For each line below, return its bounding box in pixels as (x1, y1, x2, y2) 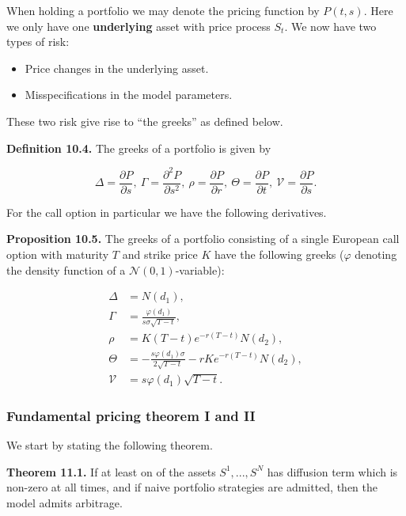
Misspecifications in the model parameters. (25, 86, 233, 103)
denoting (355, 245, 397, 262)
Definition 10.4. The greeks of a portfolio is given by (6, 139, 271, 156)
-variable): (175, 261, 225, 278)
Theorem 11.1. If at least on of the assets (6, 463, 216, 480)
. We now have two (284, 17, 377, 34)
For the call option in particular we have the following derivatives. (6, 203, 327, 220)
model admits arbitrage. (6, 495, 123, 511)
